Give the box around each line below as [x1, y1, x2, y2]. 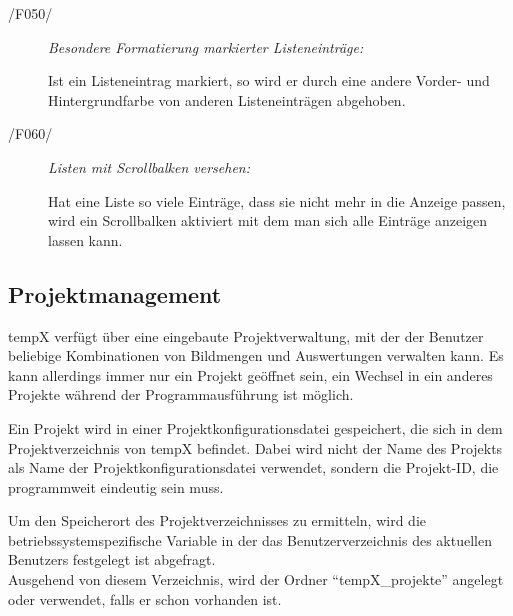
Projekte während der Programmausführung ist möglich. [8, 384, 354, 405]
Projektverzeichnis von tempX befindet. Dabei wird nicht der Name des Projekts [8, 437, 503, 458]
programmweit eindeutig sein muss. [8, 476, 224, 497]
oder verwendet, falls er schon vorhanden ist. [8, 588, 282, 609]
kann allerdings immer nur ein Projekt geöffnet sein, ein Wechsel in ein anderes [8, 364, 493, 385]
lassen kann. [48, 229, 123, 250]
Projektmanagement [8, 278, 222, 309]
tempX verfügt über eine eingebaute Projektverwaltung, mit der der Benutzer [8, 325, 484, 346]
